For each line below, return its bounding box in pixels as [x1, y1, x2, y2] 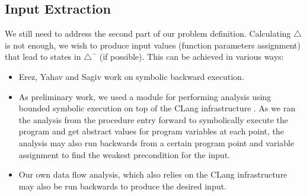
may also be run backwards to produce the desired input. [18, 179, 227, 192]
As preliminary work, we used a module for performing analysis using [18, 90, 272, 102]
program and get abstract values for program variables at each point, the [18, 125, 284, 137]
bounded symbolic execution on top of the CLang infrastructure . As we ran [18, 102, 295, 114]
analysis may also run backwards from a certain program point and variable [18, 136, 294, 149]
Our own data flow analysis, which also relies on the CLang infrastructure [18, 168, 288, 181]
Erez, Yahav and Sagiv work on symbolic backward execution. [18, 70, 244, 82]
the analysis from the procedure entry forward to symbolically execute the [18, 113, 288, 126]
